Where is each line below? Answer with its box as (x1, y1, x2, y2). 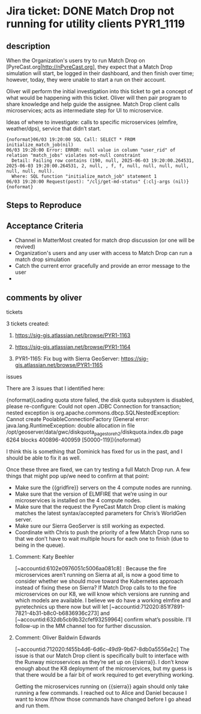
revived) (14, 243, 36, 250)
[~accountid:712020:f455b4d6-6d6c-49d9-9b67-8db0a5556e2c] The (14, 645, 190, 653)
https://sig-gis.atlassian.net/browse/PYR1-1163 (14, 332, 131, 339)
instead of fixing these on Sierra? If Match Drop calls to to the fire (14, 583, 177, 591)
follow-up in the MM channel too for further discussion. (14, 622, 152, 629)
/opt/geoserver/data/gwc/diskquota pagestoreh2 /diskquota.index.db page (6, 428, 184, 437)
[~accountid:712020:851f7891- (109, 603, 185, 610)
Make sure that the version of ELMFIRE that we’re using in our (14, 490, 168, 497)
